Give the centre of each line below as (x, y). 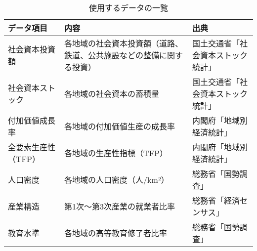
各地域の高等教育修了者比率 (116, 233)
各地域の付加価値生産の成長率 (120, 126)
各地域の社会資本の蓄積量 (112, 94)
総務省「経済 (216, 200)
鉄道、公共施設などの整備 (112, 55)
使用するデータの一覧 (128, 8)
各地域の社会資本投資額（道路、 (124, 43)
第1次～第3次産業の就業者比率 (120, 206)
